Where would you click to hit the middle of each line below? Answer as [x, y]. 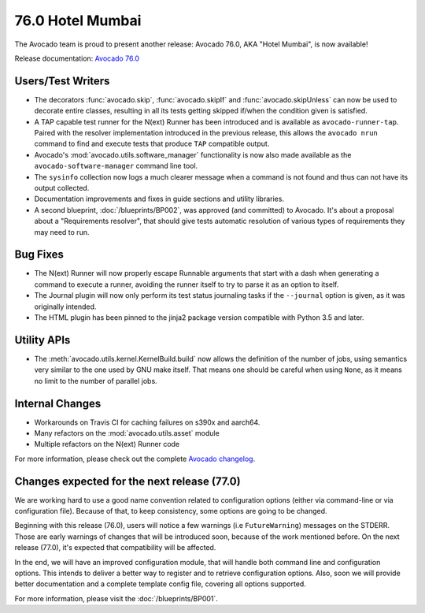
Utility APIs [42, 340]
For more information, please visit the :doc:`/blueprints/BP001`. [116, 598]
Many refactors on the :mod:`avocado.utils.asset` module [127, 433]
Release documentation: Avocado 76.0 [77, 58]
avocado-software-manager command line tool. [116, 166]
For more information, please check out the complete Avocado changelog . [135, 459]
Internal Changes [58, 403]
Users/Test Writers [62, 81]
